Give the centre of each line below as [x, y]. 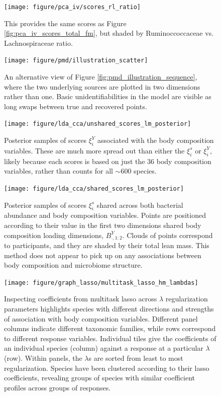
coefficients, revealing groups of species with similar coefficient [100, 378]
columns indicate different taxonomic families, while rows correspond [110, 328]
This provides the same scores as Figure [65, 23]
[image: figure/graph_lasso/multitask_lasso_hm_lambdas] [101, 283]
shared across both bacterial [140, 205]
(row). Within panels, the [43, 358]
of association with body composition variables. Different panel [101, 318]
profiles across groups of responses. [58, 387]
